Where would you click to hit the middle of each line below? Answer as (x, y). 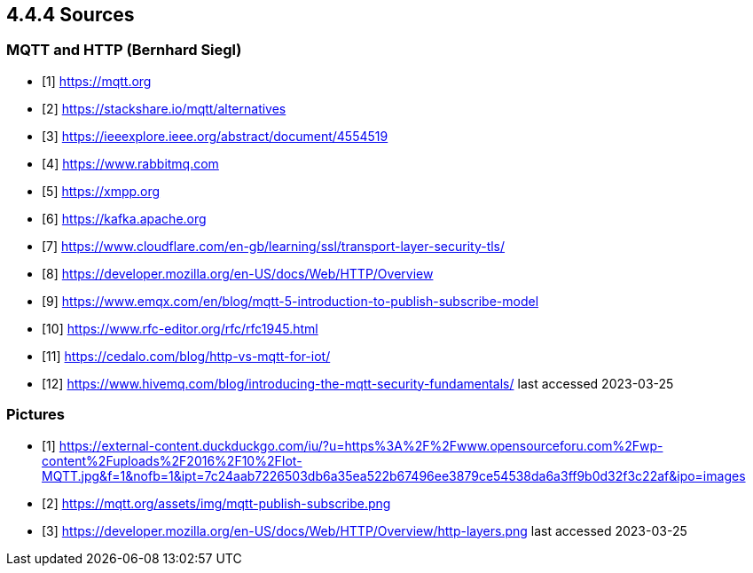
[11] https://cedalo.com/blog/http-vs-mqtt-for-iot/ (186, 356)
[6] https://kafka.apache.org (124, 218)
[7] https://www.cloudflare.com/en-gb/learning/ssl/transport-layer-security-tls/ (274, 246)
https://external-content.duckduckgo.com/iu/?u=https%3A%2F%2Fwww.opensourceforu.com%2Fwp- (361, 445)
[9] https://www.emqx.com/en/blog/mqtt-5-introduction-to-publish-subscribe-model (290, 301)
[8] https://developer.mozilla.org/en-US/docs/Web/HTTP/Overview (238, 273)
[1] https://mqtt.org (97, 81)
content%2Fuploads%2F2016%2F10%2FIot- (172, 460)
